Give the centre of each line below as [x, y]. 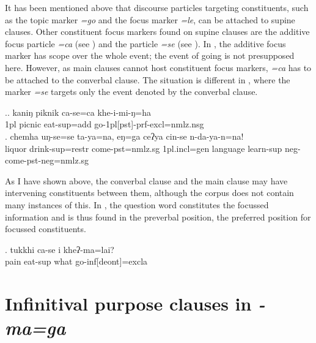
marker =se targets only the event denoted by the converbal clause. [131, 92]
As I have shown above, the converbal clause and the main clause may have [146, 180]
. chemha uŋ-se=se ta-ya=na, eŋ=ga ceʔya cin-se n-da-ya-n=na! [124, 136]
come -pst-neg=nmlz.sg [47, 160]
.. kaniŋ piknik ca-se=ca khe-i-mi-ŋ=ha [78, 112]
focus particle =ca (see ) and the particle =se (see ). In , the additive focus [145, 43]
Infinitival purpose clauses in [128, 303]
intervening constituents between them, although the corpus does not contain [149, 193]
